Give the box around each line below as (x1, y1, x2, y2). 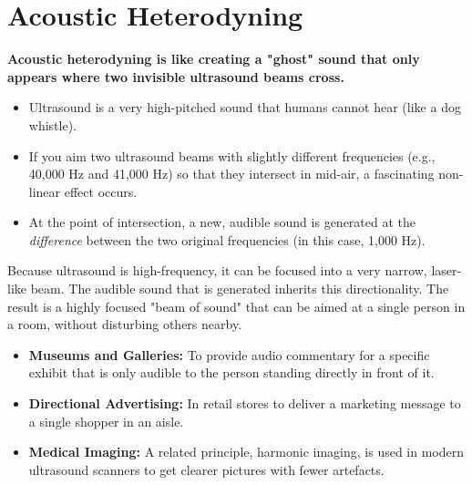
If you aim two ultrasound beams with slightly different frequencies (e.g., (28, 146, 436, 165)
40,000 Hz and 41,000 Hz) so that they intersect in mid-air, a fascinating (28, 164, 435, 183)
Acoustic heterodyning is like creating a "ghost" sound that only (7, 49, 420, 68)
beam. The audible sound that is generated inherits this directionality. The (30, 279, 449, 298)
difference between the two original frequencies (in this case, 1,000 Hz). (28, 230, 426, 249)
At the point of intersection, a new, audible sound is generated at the (28, 212, 416, 232)
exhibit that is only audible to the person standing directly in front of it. (28, 363, 435, 382)
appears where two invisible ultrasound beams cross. (7, 67, 344, 86)
